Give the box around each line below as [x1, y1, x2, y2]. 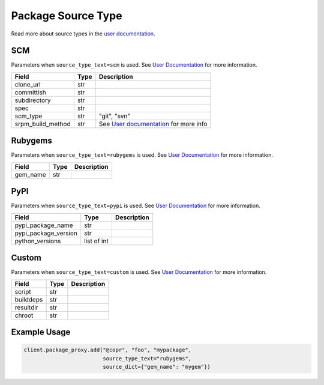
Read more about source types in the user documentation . [11, 30, 155, 37]
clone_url [14, 80, 41, 88]
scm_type [14, 112, 43, 120]
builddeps [14, 295, 43, 303]
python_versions [14, 237, 61, 245]
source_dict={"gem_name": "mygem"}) [103, 363, 211, 370]
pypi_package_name [14, 221, 73, 229]
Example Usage [11, 327, 71, 337]
